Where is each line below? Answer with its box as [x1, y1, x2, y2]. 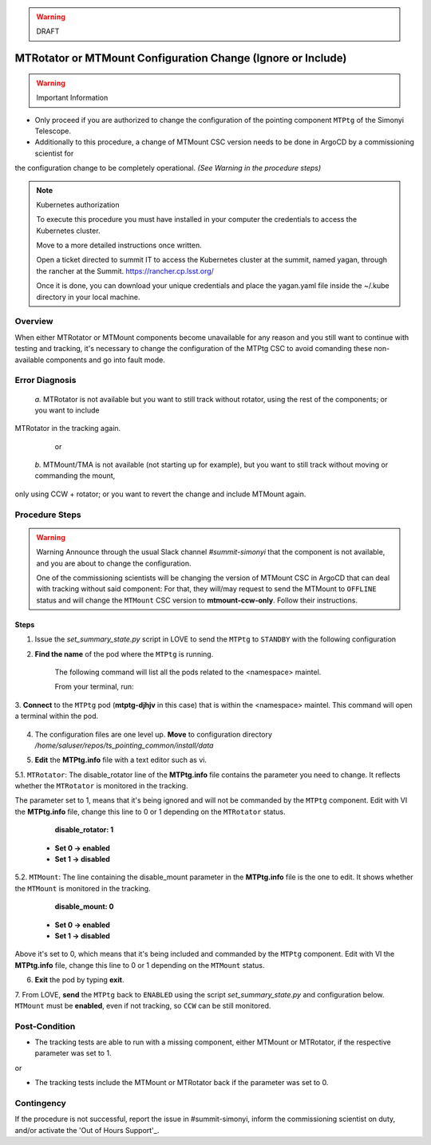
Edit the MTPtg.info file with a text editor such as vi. [34, 755, 208, 765]
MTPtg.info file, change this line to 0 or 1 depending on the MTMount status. [14, 960, 265, 969]
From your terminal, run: [54, 682, 135, 692]
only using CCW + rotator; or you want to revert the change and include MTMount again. [14, 489, 306, 499]
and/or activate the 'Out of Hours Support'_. [14, 1125, 160, 1135]
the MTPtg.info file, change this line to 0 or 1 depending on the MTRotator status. [14, 807, 286, 816]
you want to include [34, 405, 100, 415]
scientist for [34, 148, 74, 158]
